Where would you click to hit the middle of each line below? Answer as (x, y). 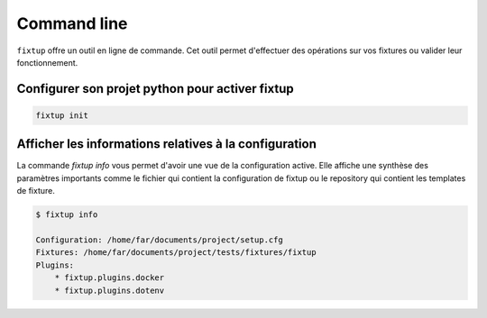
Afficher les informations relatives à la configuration (167, 144)
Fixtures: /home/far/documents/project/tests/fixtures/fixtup (176, 253)
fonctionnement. (47, 62)
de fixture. (36, 191)
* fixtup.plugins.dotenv (110, 290)
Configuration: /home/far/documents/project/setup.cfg (159, 240)
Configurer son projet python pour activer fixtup (156, 89)
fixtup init (62, 115)
